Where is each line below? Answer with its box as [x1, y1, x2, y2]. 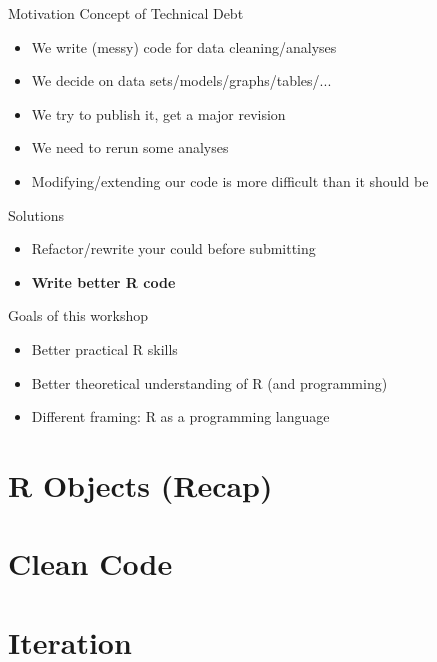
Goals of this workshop [8, 305, 148, 326]
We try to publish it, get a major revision [31, 103, 286, 124]
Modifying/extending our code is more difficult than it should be [31, 170, 429, 191]
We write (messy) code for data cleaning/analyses [31, 36, 337, 57]
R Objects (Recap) [8, 464, 273, 505]
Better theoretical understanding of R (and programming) [31, 372, 388, 393]
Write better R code [31, 271, 176, 292]
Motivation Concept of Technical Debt [8, 3, 244, 23]
